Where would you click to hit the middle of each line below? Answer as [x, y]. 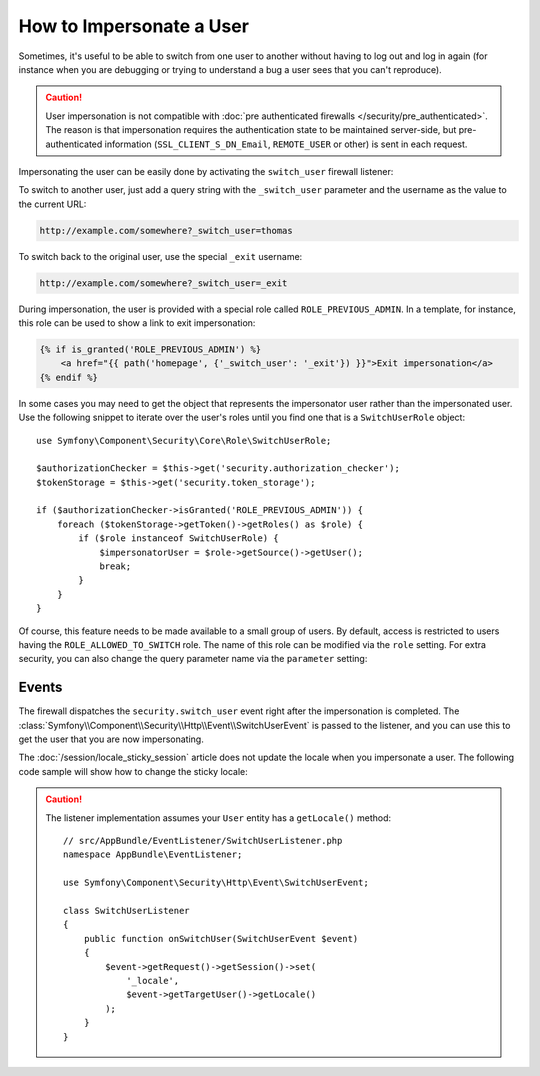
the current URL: [52, 204]
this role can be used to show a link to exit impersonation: [137, 323]
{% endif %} [69, 377]
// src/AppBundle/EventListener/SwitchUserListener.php [203, 841]
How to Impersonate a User [134, 26]
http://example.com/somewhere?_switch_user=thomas [166, 230]
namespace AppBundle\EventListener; [153, 854]
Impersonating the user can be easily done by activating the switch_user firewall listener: [206, 171]
